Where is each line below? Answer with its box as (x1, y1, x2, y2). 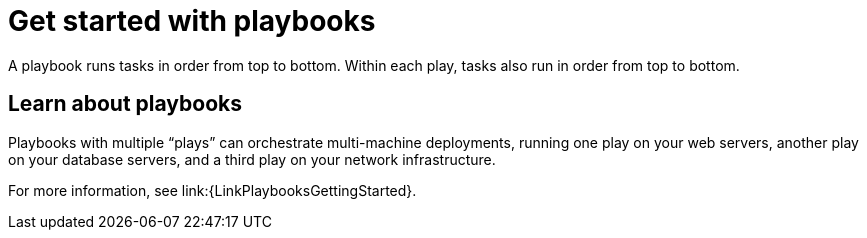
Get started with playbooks (8, 4, 376, 38)
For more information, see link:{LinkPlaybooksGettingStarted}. (8, 181, 417, 199)
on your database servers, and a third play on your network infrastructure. (8, 150, 496, 168)
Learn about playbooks (8, 91, 242, 117)
